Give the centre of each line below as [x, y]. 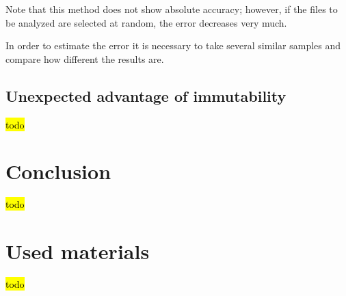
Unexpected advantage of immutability [146, 95]
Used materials [78, 251]
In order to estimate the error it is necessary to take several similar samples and [173, 45]
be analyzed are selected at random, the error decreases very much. [146, 22]
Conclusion [58, 171]
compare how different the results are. [85, 58]
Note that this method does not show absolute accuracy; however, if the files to [172, 9]
